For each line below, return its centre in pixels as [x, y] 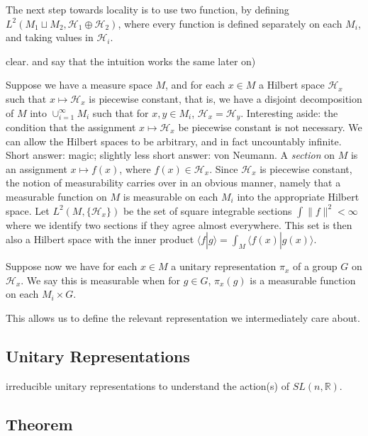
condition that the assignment [71, 127]
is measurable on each [171, 196]
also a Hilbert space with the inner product [100, 239]
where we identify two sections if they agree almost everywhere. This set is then [179, 224]
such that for [121, 112]
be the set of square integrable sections [207, 210]
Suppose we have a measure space [79, 85]
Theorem [39, 424]
